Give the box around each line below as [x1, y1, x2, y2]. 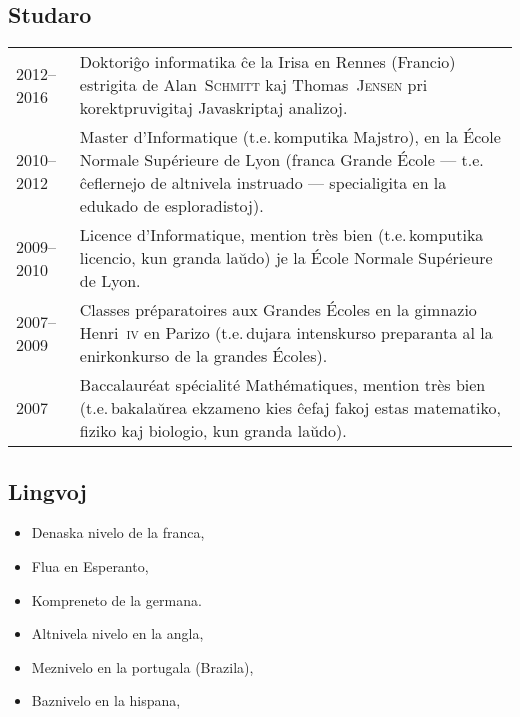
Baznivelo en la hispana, [31, 690, 181, 711]
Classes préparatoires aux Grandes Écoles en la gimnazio [79, 298, 477, 322]
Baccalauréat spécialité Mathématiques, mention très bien [79, 373, 486, 397]
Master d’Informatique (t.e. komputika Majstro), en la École [79, 125, 501, 149]
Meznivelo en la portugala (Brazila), [31, 656, 254, 677]
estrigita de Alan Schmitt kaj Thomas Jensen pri [79, 73, 428, 97]
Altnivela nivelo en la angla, [31, 623, 204, 644]
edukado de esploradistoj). [79, 194, 264, 218]
